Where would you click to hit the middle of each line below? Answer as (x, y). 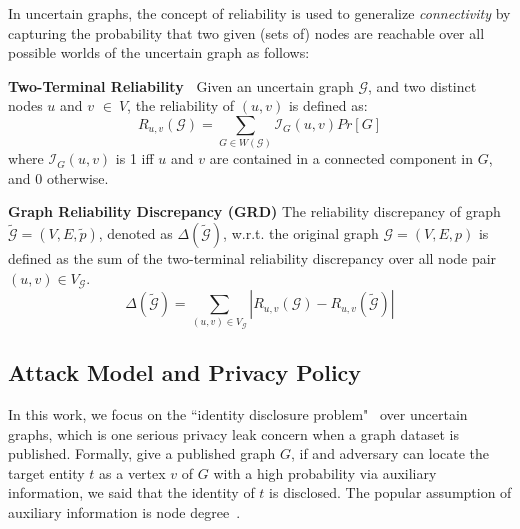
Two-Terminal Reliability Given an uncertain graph (181, 85)
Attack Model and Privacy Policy (185, 372)
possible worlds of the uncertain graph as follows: (159, 52)
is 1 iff (134, 158)
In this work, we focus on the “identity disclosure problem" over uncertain (238, 414)
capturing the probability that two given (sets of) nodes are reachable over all (246, 32)
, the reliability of (181, 105)
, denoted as (135, 233)
